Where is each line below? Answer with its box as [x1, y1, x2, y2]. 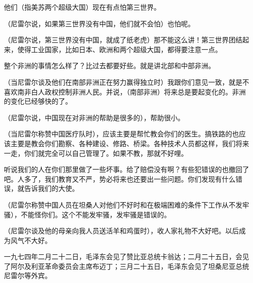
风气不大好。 [10, 235, 52, 245]
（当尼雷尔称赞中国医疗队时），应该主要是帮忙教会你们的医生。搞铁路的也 [4, 129, 239, 139]
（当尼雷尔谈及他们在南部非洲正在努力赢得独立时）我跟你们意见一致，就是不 [4, 76, 249, 87]
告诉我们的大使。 [24, 183, 79, 193]
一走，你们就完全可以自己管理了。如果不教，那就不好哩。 [4, 148, 188, 158]
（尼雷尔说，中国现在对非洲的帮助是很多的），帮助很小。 [4, 112, 184, 122]
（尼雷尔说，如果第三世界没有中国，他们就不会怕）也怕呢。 [4, 18, 195, 28]
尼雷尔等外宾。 [4, 270, 52, 281]
